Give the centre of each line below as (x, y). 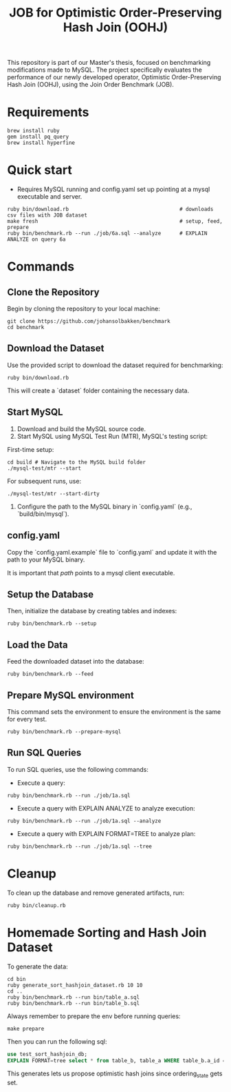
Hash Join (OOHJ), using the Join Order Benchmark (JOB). (90, 85)
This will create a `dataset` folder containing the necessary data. (98, 390)
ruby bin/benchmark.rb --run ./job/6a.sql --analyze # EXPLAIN (107, 234)
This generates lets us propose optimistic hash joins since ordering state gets (115, 1074)
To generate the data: (38, 966)
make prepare (26, 1029)
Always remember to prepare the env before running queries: (94, 1016)
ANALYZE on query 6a (37, 239)
